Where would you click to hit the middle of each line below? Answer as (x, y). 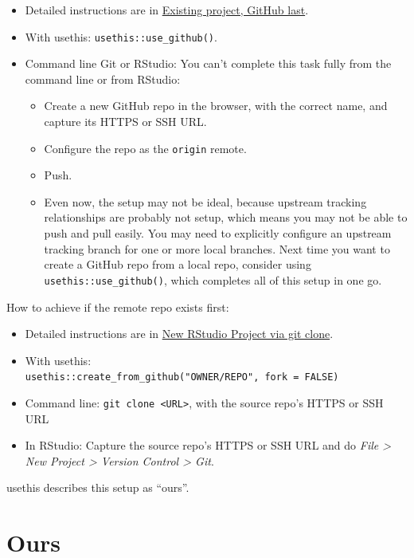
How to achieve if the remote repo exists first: (118, 307)
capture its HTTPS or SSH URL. (125, 122)
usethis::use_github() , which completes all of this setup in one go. (213, 279)
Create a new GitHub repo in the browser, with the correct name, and (216, 106)
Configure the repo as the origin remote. (145, 148)
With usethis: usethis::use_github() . (121, 36)
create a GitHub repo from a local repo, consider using (178, 264)
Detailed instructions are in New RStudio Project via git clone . (179, 334)
